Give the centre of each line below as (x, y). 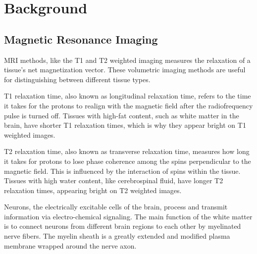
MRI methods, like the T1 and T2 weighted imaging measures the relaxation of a (127, 60)
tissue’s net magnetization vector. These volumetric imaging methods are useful (125, 70)
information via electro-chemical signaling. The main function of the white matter (128, 216)
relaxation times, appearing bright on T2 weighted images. (93, 190)
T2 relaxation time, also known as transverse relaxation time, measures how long (127, 151)
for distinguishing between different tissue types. (77, 79)
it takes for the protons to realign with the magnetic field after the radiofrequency (128, 105)
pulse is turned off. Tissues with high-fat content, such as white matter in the (122, 115)
